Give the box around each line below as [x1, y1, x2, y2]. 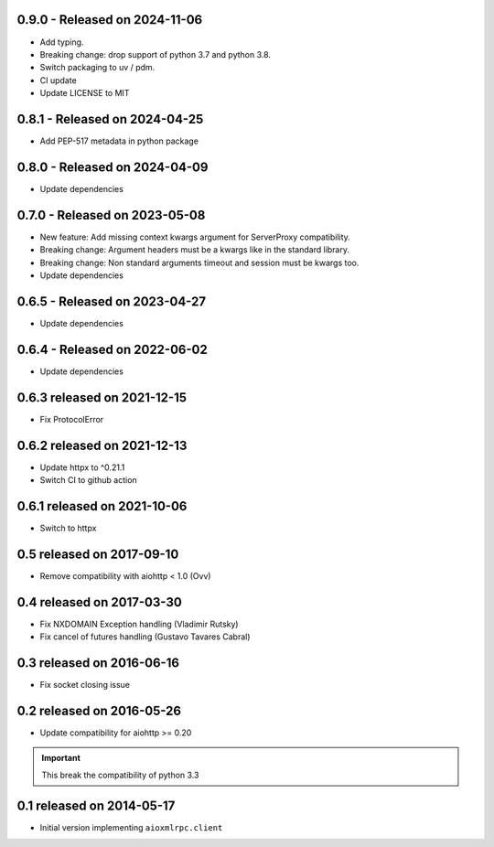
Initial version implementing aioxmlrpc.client [39, 821, 223, 832]
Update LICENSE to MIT [39, 88, 130, 99]
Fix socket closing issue [39, 680, 131, 690]
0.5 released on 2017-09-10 [16, 546, 179, 562]
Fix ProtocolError [39, 413, 104, 424]
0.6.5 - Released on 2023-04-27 [16, 294, 206, 309]
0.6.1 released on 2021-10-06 [16, 499, 188, 514]
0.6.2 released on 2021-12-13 [16, 437, 188, 453]
